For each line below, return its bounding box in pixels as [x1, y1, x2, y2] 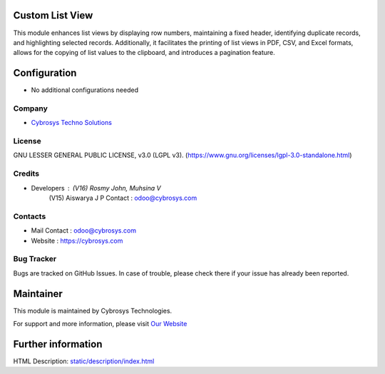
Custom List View [13, 9, 93, 21]
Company [13, 103, 48, 113]
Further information [13, 338, 103, 350]
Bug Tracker [13, 254, 57, 264]
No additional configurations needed [31, 86, 139, 94]
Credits [13, 168, 39, 178]
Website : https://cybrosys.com [31, 236, 123, 245]
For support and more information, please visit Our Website [13, 319, 188, 328]
